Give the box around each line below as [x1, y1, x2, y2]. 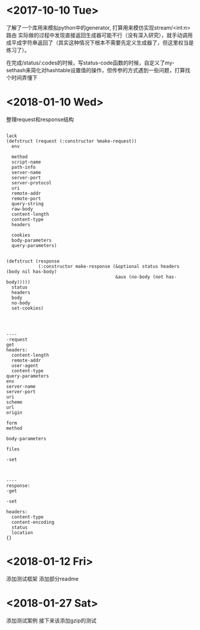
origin [6, 409, 23, 415]
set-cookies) [11, 305, 44, 311]
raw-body [11, 206, 33, 212]
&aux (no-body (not [115, 274, 164, 280]
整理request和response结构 [6, 116, 74, 123]
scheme [6, 399, 23, 405]
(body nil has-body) [6, 268, 58, 274]
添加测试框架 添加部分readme [6, 575, 79, 582]
